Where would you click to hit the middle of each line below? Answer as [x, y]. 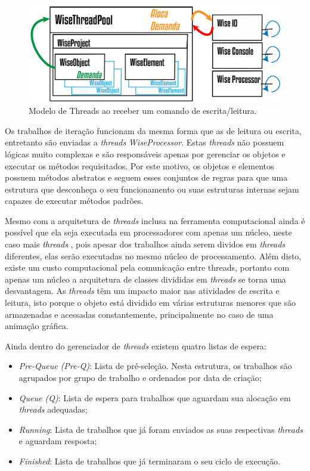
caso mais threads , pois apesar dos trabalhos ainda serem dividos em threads [145, 244]
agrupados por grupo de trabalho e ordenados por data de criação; [140, 378]
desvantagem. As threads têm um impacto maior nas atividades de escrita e [142, 291]
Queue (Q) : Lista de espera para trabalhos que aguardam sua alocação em [155, 397]
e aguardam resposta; [58, 441]
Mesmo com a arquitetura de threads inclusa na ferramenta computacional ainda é [155, 220]
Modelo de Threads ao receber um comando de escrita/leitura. [143, 111]
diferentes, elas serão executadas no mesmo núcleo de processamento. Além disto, [153, 255]
